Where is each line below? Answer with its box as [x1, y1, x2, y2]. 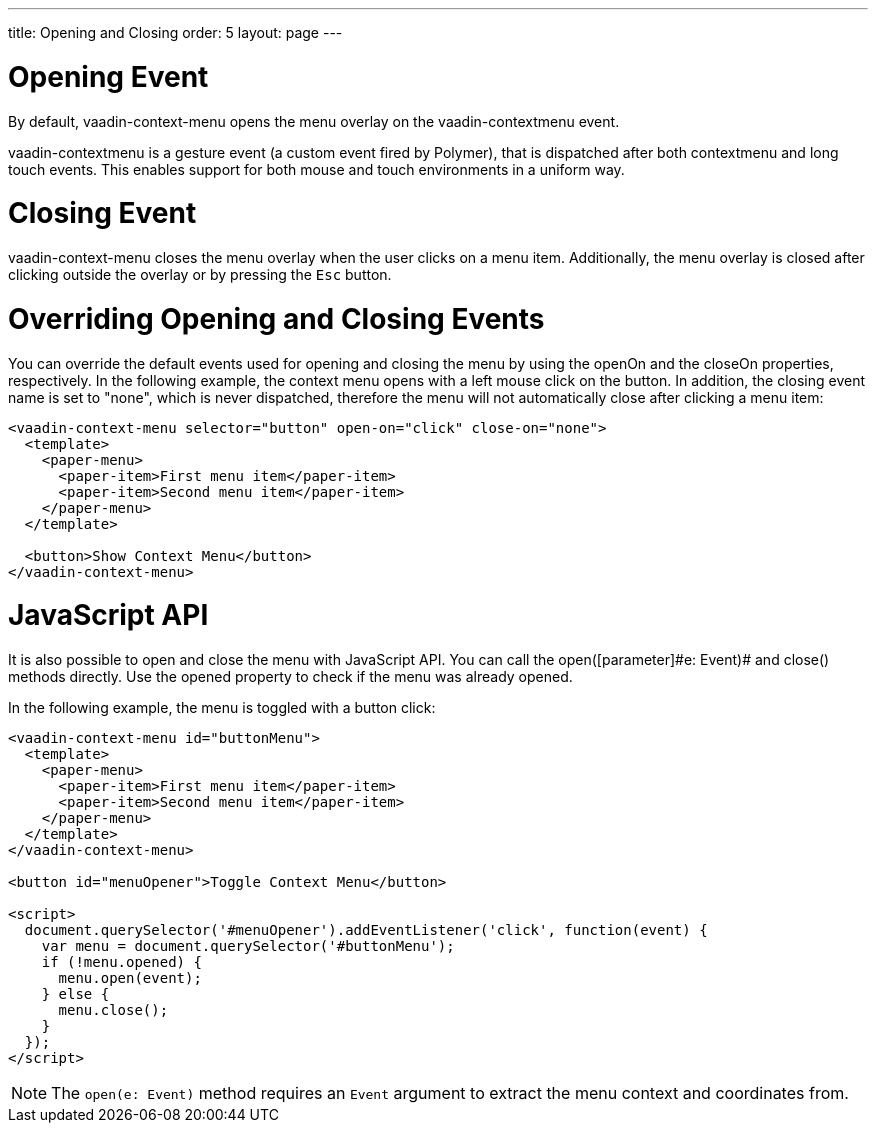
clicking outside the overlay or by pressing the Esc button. [8, 266, 392, 283]
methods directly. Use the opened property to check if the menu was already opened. [8, 668, 573, 685]
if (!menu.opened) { [41, 954, 202, 970]
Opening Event [8, 59, 209, 94]
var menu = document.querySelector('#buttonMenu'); [41, 938, 455, 954]
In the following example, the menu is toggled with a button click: [8, 699, 436, 716]
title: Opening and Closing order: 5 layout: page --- [8, 24, 343, 41]
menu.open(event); [58, 970, 202, 986]
